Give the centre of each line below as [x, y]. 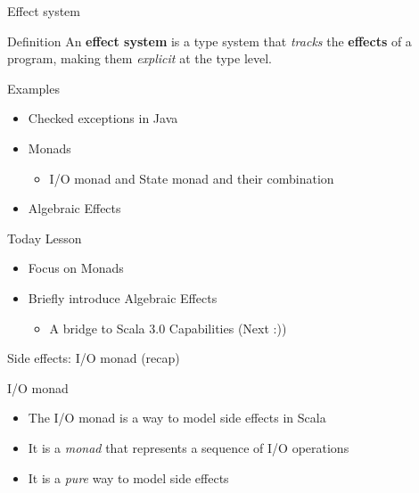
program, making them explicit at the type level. [140, 58]
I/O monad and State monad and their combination [192, 178]
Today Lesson [45, 238]
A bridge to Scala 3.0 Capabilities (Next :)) [168, 328]
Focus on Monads [76, 268]
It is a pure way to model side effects [128, 477]
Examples [33, 88]
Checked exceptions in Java [103, 118]
